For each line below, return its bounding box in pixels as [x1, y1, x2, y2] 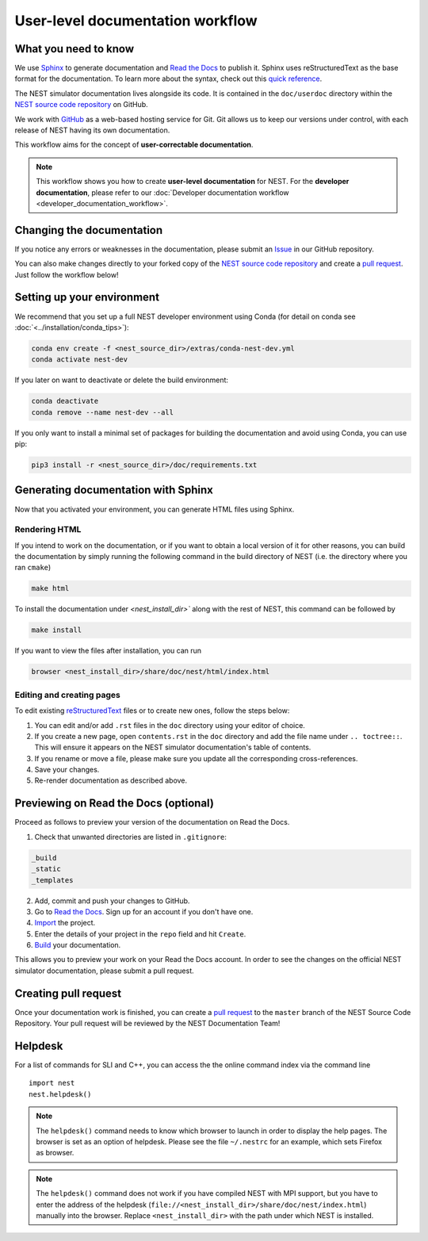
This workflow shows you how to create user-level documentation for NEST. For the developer [36, 177, 350, 186]
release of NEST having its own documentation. [14, 125, 170, 135]
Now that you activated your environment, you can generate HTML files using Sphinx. [14, 504, 295, 514]
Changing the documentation [14, 223, 163, 237]
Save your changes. [34, 765, 100, 775]
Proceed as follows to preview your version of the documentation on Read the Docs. [14, 818, 290, 827]
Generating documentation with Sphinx [14, 484, 213, 497]
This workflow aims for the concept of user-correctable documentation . [14, 140, 254, 150]
